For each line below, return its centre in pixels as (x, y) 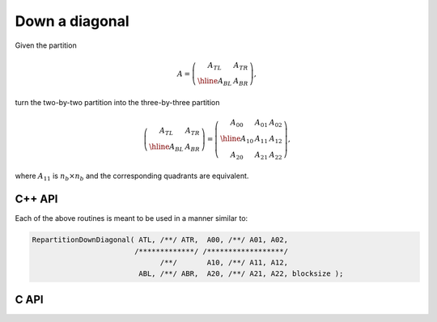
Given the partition (46, 45)
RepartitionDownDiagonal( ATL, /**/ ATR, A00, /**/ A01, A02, (160, 240)
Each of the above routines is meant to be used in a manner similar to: (132, 218)
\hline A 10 (237, 139)
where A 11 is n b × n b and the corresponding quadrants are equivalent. (132, 177)
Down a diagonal (72, 21)
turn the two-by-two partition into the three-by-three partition (117, 103)
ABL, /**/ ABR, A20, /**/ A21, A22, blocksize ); (241, 274)
